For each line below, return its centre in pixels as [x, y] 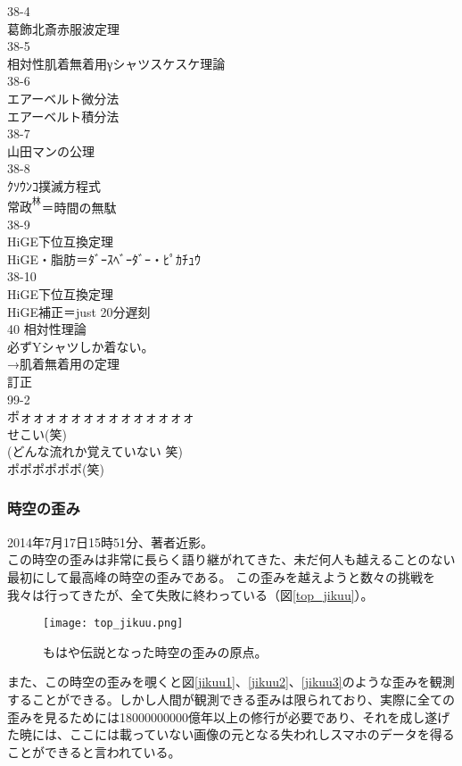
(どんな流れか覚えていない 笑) [95, 451]
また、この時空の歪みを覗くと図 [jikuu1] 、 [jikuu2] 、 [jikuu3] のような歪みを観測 [231, 682]
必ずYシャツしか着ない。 [81, 346]
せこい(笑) [37, 433]
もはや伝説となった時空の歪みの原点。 [155, 651]
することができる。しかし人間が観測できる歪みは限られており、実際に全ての [231, 699]
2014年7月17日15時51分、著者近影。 [110, 541]
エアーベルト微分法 [63, 98]
